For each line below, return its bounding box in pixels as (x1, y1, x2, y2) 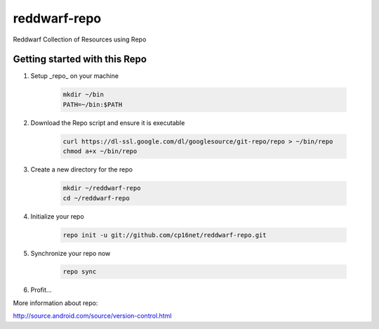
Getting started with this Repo (13, 53, 147, 65)
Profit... (30, 285, 52, 295)
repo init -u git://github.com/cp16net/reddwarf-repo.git (62, 231, 267, 239)
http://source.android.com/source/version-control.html (13, 311, 172, 320)
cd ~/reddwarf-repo (62, 194, 130, 202)
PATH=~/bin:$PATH (62, 101, 123, 108)
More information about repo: (13, 299, 98, 307)
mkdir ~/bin (62, 91, 105, 98)
